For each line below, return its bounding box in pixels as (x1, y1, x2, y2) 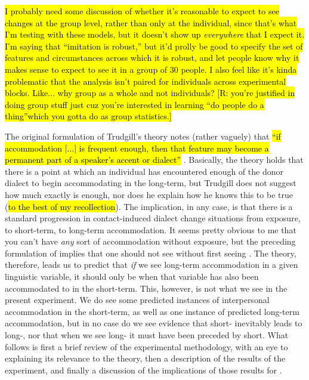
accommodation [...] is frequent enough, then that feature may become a (5, 141, 269, 154)
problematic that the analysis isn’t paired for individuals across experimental (5, 75, 286, 87)
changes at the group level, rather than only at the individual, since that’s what (5, 16, 297, 29)
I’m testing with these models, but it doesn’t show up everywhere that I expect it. (5, 28, 305, 41)
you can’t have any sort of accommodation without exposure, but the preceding (5, 235, 296, 248)
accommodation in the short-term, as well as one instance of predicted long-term (5, 305, 299, 317)
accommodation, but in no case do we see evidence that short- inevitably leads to (5, 317, 302, 329)
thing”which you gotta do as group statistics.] (5, 110, 172, 122)
